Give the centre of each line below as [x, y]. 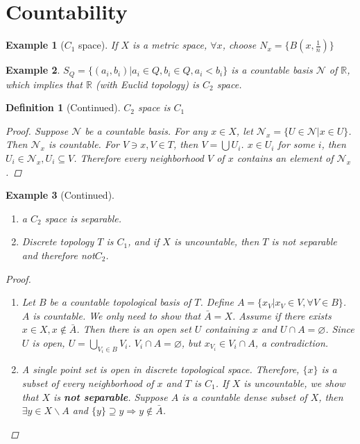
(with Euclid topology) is [147, 84]
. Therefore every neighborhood [139, 157]
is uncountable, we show [294, 383]
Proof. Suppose [37, 130]
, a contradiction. [292, 342]
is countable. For [84, 144]
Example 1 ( [35, 45]
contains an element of [285, 157]
